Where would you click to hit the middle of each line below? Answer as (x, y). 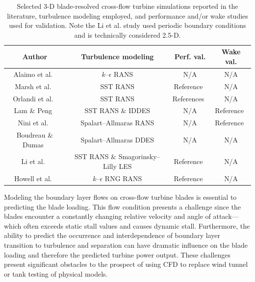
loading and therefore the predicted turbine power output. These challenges (117, 254)
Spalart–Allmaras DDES (117, 139)
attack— (226, 216)
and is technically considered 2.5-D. (127, 35)
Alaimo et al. (33, 74)
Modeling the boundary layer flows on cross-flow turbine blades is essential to (120, 197)
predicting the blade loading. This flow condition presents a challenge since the (122, 206)
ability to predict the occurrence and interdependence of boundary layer (112, 235)
